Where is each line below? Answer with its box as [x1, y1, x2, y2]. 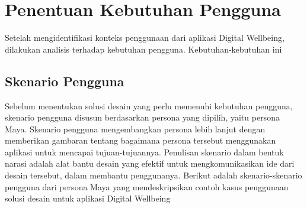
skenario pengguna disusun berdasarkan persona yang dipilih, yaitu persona [5, 111, 280, 123]
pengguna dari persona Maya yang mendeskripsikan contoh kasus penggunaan [5, 180, 289, 193]
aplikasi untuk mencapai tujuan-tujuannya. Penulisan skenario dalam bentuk [5, 145, 284, 158]
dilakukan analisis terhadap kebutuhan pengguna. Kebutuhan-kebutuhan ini [5, 43, 282, 55]
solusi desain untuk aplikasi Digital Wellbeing [5, 192, 171, 204]
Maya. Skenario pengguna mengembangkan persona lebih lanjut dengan [5, 122, 266, 135]
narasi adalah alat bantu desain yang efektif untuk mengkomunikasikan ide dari [5, 157, 295, 170]
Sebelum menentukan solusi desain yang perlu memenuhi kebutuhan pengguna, [5, 99, 293, 112]
